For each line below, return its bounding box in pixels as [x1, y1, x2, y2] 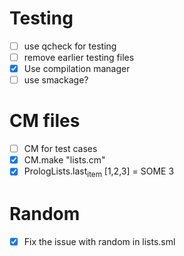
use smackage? [23, 74, 89, 86]
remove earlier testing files [23, 52, 135, 63]
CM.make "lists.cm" [23, 154, 106, 166]
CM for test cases [23, 143, 98, 155]
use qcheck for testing [23, 40, 117, 52]
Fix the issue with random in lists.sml [23, 235, 176, 247]
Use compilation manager [23, 63, 131, 75]
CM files [9, 110, 81, 132]
